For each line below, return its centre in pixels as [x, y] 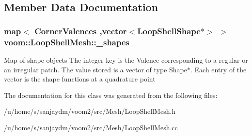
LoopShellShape [169, 31]
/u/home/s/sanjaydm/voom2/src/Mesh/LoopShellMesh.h [90, 111]
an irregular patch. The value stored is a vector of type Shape [95, 69]
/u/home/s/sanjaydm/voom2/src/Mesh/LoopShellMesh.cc [91, 127]
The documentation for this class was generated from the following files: [111, 95]
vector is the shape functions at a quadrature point [80, 79]
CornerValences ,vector [81, 31]
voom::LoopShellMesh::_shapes [67, 42]
